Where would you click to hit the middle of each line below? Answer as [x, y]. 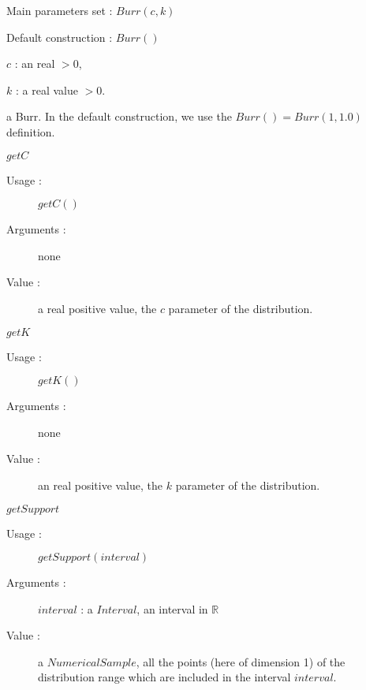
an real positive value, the [101, 485]
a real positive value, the [97, 308]
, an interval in [172, 608]
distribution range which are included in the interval [164, 677]
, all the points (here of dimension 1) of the [241, 661]
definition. [31, 131]
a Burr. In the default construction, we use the [119, 116]
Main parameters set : [60, 10]
